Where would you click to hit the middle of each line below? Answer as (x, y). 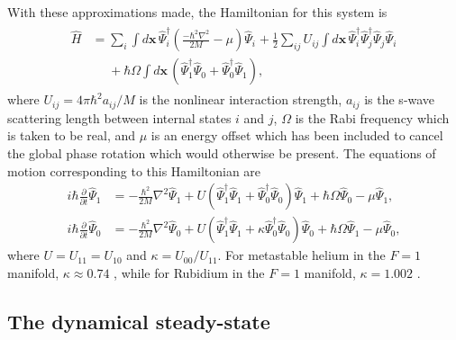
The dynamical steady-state (139, 321)
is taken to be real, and (72, 135)
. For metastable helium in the (301, 255)
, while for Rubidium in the (189, 272)
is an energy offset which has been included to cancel (297, 135)
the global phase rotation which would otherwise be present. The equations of (222, 153)
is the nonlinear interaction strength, (241, 99)
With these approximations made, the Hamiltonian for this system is (197, 12)
